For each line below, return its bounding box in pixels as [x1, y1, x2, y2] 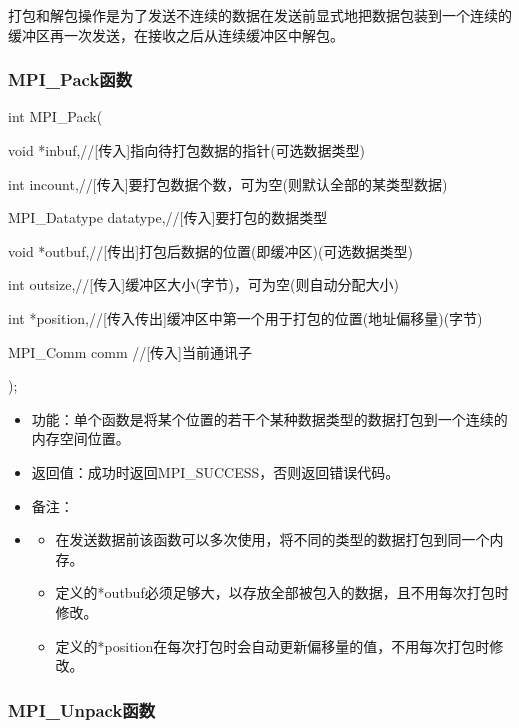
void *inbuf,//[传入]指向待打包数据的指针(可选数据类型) [8, 140, 366, 160]
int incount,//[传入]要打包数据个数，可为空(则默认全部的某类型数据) [8, 173, 448, 194]
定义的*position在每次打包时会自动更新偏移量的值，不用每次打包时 [55, 635, 490, 656]
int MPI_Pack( [8, 106, 103, 127]
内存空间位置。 [31, 428, 130, 449]
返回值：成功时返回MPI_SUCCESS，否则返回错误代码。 [31, 461, 400, 482]
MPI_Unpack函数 [8, 697, 156, 722]
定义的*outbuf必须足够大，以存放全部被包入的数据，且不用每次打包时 [55, 582, 509, 603]
